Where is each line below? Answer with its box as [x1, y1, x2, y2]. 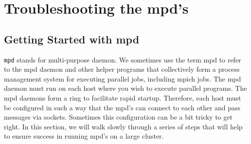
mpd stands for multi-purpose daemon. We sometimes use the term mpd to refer [4, 54, 241, 64]
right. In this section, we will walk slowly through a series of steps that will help [4, 121, 243, 131]
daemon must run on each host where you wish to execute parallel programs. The [4, 83, 247, 93]
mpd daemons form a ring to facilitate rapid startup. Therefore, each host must [4, 93, 241, 103]
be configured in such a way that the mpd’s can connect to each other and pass [4, 102, 241, 112]
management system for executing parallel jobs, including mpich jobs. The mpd [4, 73, 241, 83]
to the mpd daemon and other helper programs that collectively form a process [4, 64, 240, 74]
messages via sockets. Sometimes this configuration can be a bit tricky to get [4, 112, 233, 122]
